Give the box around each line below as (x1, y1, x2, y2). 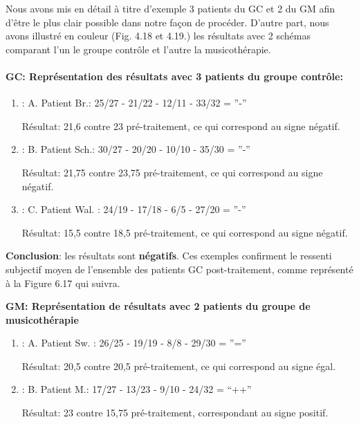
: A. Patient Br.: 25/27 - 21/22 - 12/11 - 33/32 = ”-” (21, 95, 247, 110)
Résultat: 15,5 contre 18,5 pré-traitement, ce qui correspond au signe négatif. (21, 225, 348, 239)
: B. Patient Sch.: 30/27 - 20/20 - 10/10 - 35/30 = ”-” (21, 142, 250, 156)
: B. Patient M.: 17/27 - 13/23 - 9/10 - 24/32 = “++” (21, 382, 252, 396)
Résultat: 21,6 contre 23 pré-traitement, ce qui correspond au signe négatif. (21, 118, 340, 133)
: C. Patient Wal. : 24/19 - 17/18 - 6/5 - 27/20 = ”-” (21, 202, 246, 216)
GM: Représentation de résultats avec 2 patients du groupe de (6, 299, 311, 313)
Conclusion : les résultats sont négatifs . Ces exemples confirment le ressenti (6, 248, 332, 263)
